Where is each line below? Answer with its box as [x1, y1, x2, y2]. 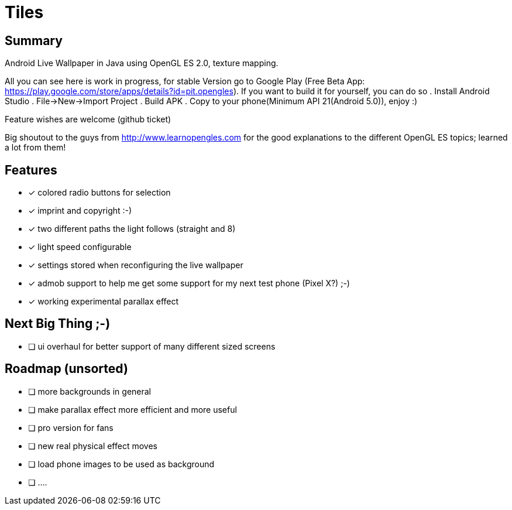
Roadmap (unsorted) [5, 361, 128, 376]
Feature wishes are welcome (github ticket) [5, 114, 171, 125]
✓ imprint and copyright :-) [28, 206, 132, 216]
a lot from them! [5, 142, 66, 153]
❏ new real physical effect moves [28, 440, 157, 451]
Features [5, 162, 57, 177]
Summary [5, 33, 63, 48]
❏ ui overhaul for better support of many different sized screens [28, 341, 276, 351]
